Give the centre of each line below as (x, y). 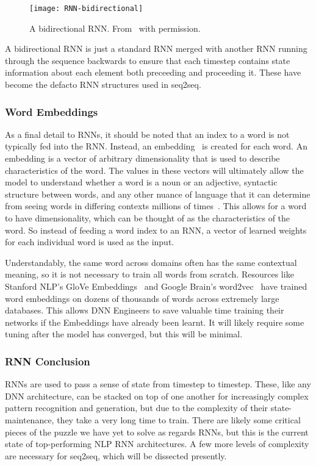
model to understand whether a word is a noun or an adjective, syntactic (141, 182)
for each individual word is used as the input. (90, 242)
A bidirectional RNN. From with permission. (115, 28)
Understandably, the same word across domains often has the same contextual (151, 262)
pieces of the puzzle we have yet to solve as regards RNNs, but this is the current (157, 432)
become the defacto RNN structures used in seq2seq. (103, 84)
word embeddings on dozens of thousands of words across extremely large (142, 298)
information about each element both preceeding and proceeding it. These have (153, 72)
